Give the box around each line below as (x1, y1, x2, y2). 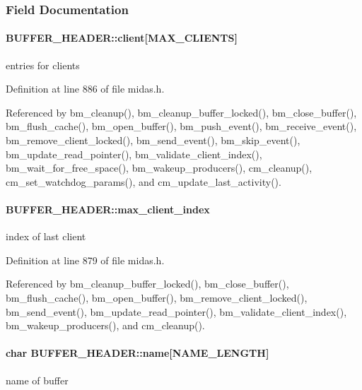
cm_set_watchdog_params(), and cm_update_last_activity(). (6, 174, 281, 189)
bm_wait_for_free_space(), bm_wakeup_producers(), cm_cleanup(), (6, 160, 313, 175)
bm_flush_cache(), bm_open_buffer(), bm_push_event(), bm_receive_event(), (6, 119, 357, 134)
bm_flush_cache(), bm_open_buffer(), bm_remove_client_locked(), (6, 290, 308, 305)
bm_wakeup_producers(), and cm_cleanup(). (6, 318, 205, 333)
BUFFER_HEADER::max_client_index (6, 201, 210, 216)
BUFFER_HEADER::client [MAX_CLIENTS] (6, 30, 238, 45)
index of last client (6, 229, 86, 244)
